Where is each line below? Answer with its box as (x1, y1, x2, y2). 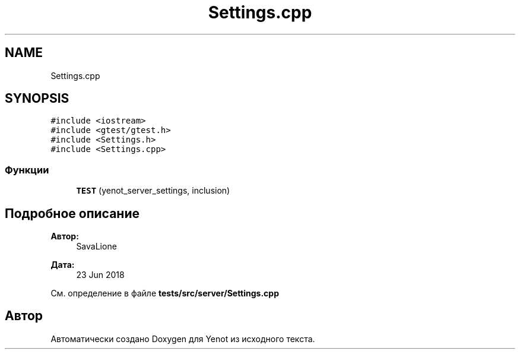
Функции (5, 163, 49, 176)
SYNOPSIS (5, 91, 69, 106)
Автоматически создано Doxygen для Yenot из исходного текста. (50, 333, 315, 344)
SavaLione (76, 241, 117, 252)
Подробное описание (5, 206, 139, 221)
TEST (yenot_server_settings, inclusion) (76, 185, 230, 196)
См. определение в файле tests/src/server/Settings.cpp (50, 288, 279, 299)
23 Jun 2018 (76, 270, 125, 280)
